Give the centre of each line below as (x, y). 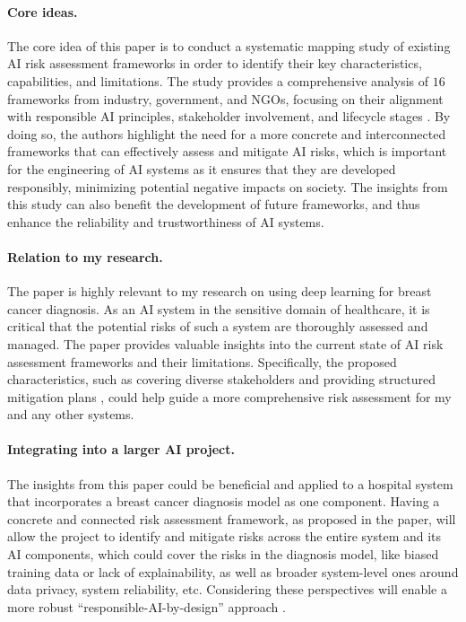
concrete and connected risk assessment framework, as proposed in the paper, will (232, 518)
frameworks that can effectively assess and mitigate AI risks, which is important (227, 151)
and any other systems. (71, 414)
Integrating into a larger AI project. (121, 449)
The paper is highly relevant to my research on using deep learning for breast (220, 291)
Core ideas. (43, 11)
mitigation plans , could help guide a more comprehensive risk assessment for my (229, 396)
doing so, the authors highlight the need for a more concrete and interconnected (227, 133)
